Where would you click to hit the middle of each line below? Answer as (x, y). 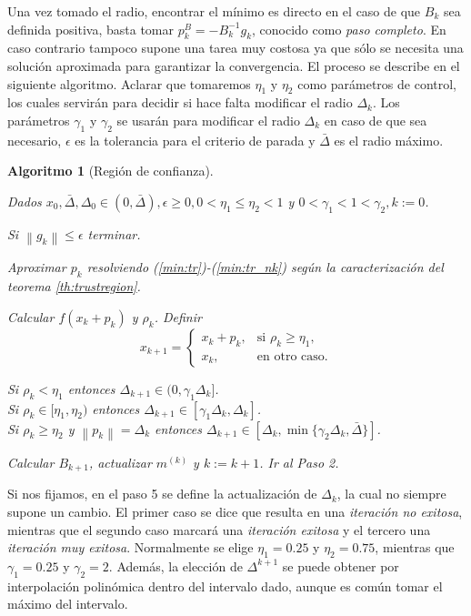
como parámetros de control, (377, 83)
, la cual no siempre (391, 494)
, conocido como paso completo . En (349, 29)
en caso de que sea (376, 120)
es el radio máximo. (389, 140)
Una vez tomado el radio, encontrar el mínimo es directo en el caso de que (214, 11)
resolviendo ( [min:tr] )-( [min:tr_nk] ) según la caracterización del (265, 267)
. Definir (178, 316)
